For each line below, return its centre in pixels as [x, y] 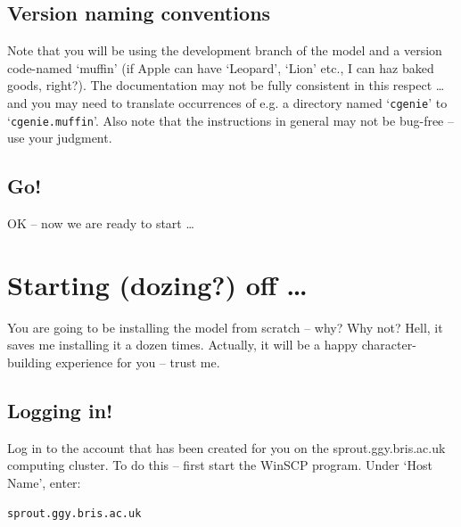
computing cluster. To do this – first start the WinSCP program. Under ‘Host [220, 465]
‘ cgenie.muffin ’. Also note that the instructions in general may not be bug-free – [230, 120]
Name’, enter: [44, 482]
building [29, 362]
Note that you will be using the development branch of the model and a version [225, 50]
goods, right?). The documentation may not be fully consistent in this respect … [226, 85]
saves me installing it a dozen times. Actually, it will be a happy [183, 345]
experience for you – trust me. [138, 362]
